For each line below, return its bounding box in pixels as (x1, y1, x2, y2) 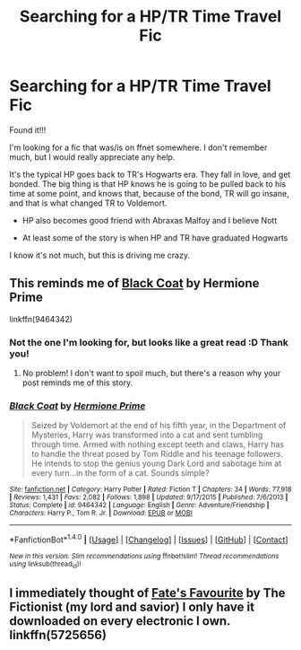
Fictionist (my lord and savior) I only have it (9, 599, 255, 614)
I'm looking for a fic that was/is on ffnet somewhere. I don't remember (9, 142, 268, 153)
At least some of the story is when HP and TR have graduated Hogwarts (21, 232, 288, 243)
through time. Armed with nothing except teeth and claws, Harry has (30, 439, 285, 450)
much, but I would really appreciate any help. (9, 151, 176, 162)
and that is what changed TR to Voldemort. (9, 198, 168, 208)
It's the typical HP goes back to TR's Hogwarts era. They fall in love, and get (9, 169, 291, 180)
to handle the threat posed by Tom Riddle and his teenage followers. (30, 449, 284, 460)
